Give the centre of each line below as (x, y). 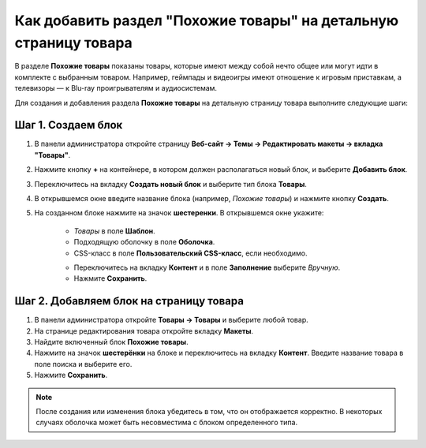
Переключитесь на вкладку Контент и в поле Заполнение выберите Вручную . (207, 267)
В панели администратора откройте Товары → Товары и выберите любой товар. (171, 320)
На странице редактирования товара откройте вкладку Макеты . (144, 330)
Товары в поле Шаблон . (114, 231)
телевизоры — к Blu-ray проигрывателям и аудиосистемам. (116, 88)
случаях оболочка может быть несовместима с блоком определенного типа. (167, 423)
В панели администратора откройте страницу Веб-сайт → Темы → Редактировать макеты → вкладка (209, 144)
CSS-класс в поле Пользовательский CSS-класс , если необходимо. (191, 253)
